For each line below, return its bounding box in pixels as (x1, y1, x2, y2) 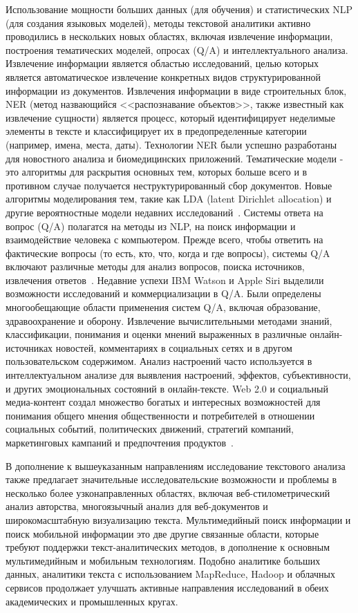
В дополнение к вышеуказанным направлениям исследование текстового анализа (6, 458, 346, 473)
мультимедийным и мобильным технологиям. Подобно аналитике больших (6, 553, 321, 567)
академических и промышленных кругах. (6, 594, 178, 608)
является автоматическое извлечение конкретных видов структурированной (6, 69, 321, 84)
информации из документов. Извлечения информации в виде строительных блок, (6, 83, 347, 97)
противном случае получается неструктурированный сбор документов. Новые (6, 178, 332, 192)
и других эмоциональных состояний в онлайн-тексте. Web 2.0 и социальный (6, 381, 328, 395)
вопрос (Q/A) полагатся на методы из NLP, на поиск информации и (6, 218, 296, 233)
